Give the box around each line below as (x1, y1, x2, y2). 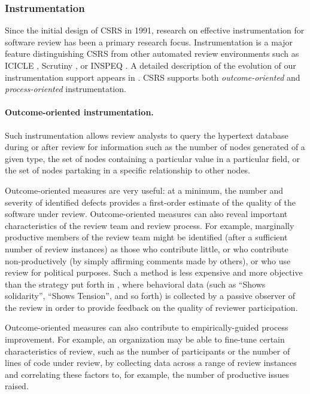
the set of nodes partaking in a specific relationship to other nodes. (5, 164, 251, 176)
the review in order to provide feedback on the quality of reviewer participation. (5, 301, 298, 313)
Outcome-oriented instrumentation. (5, 106, 154, 118)
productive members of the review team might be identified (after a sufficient (5, 231, 288, 243)
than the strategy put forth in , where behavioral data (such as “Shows (5, 277, 266, 290)
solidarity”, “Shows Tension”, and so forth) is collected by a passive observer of (5, 289, 295, 302)
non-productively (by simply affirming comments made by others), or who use (5, 254, 291, 267)
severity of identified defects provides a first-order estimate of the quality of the (5, 196, 296, 208)
